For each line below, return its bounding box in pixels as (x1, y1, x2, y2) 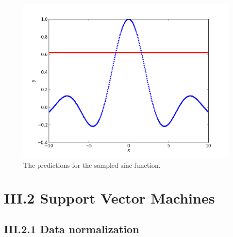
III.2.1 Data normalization (4, 221, 139, 236)
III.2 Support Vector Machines (4, 188, 215, 208)
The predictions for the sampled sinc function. (23, 159, 161, 170)
